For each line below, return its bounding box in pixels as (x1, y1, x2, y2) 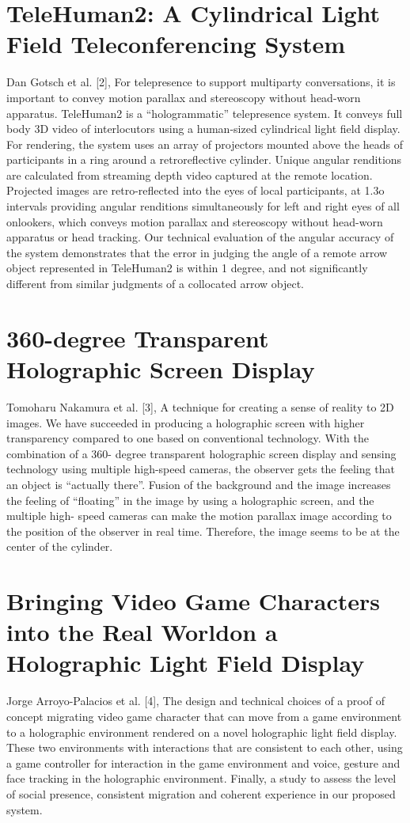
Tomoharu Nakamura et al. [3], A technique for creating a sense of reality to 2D (6, 398, 394, 415)
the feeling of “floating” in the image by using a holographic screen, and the (6, 491, 374, 508)
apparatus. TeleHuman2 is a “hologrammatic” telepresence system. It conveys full (6, 104, 403, 121)
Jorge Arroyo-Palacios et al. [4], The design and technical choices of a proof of (6, 692, 385, 709)
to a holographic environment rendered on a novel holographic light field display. (6, 723, 397, 740)
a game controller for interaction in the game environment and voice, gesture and (6, 754, 401, 771)
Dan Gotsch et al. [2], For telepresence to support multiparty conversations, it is (6, 74, 396, 90)
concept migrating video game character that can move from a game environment (6, 707, 402, 724)
